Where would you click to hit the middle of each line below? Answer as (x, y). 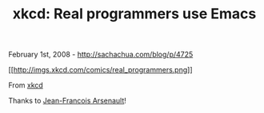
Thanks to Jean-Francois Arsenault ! (67, 101)
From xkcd (26, 85)
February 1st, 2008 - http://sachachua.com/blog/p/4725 (101, 55)
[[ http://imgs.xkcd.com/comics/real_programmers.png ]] (101, 70)
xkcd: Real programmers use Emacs (134, 14)
